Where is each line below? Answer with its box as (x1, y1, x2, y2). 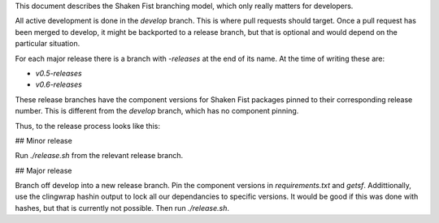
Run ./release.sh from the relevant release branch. (15, 151, 184, 161)
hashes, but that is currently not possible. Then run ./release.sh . (15, 203, 230, 212)
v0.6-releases (35, 79, 83, 89)
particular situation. (15, 39, 80, 49)
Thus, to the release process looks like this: (15, 121, 160, 131)
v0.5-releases (35, 68, 82, 78)
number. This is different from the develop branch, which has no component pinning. (15, 106, 299, 116)
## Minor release (15, 135, 72, 145)
